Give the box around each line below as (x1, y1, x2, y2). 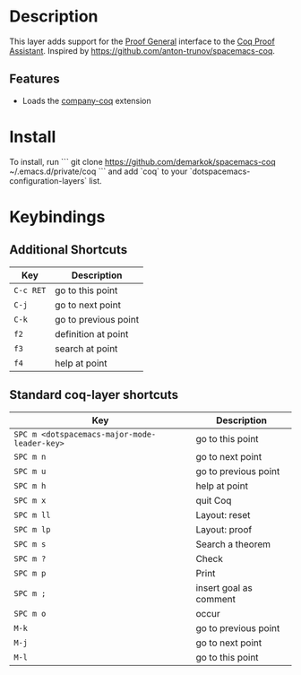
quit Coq (195, 494, 232, 506)
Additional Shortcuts (9, 242, 128, 257)
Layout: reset (195, 508, 251, 521)
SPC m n (13, 451, 47, 462)
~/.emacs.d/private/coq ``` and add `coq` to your (9, 166, 188, 177)
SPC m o (13, 608, 47, 619)
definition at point (55, 327, 129, 340)
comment (195, 593, 236, 605)
